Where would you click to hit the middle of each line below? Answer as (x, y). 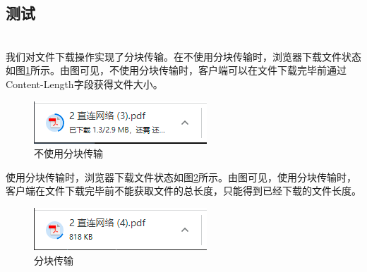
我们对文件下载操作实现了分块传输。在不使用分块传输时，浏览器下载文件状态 (183, 56)
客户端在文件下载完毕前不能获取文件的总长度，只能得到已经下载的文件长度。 (183, 191)
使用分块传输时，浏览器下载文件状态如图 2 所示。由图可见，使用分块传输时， (181, 177)
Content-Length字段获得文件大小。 (84, 84)
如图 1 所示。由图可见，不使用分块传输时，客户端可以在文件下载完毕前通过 (176, 70)
